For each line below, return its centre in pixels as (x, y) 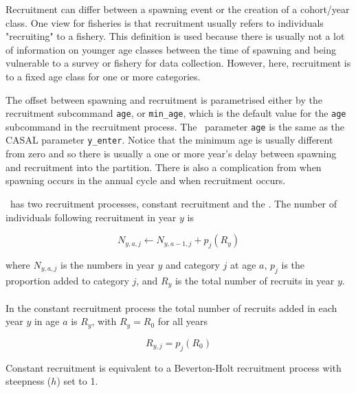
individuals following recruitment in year (91, 217)
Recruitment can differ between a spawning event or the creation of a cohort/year (178, 9)
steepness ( (29, 381)
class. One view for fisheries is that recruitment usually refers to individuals (165, 22)
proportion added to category (67, 280)
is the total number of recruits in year (255, 280)
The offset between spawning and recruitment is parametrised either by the (164, 99)
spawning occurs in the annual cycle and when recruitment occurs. (146, 180)
